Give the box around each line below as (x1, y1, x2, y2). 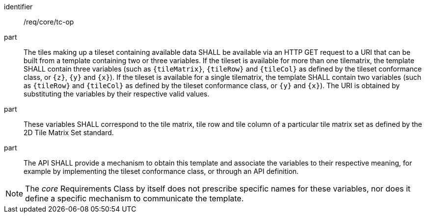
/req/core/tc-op (24, 18, 74, 26)
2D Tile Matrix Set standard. (24, 128, 114, 137)
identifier (4, 2, 33, 11)
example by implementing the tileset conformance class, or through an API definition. (24, 167, 299, 175)
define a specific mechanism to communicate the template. (25, 193, 244, 203)
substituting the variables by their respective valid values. (24, 90, 210, 98)
